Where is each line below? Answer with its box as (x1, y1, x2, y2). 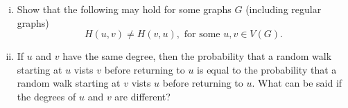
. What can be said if (252, 76, 342, 90)
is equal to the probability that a (197, 62, 337, 76)
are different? (114, 89, 171, 103)
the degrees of (17, 89, 76, 103)
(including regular (245, 2, 322, 16)
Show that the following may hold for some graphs (17, 2, 232, 16)
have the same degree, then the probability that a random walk (62, 49, 332, 63)
